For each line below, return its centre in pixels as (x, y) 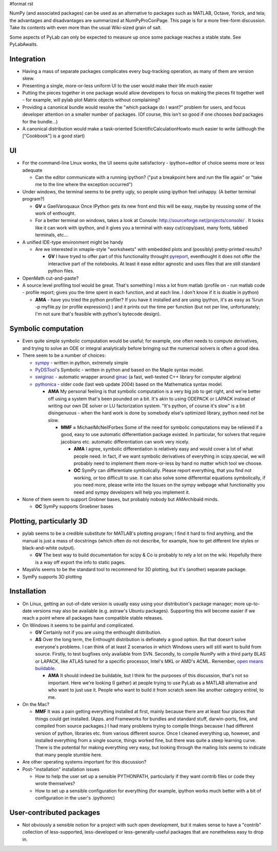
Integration (28, 59)
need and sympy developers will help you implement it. (132, 492)
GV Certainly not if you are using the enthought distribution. (98, 632)
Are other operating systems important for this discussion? (84, 762)
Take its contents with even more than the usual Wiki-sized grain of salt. (86, 28)
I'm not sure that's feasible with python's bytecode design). (98, 314)
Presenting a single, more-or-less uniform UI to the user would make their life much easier (117, 85)
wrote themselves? (55, 784)
